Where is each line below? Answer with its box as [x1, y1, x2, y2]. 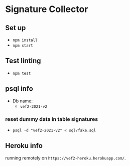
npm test [12, 71, 31, 76]
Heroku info [5, 141, 43, 150]
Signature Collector [5, 4, 88, 15]
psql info [5, 84, 34, 93]
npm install [12, 38, 38, 43]
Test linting [5, 57, 41, 65]
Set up [5, 24, 26, 32]
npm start [12, 43, 34, 48]
